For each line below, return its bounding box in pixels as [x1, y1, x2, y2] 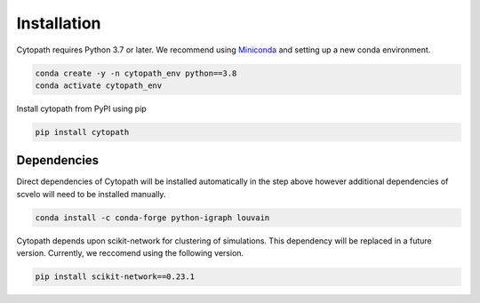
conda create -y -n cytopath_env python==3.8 [35, 68, 237, 78]
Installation [16, 13, 101, 33]
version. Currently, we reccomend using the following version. [16, 248, 244, 259]
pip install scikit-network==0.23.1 [35, 272, 196, 282]
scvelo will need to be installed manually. [16, 188, 166, 199]
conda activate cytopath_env [35, 80, 163, 91]
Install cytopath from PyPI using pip [16, 103, 147, 114]
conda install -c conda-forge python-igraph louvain [35, 212, 270, 222]
